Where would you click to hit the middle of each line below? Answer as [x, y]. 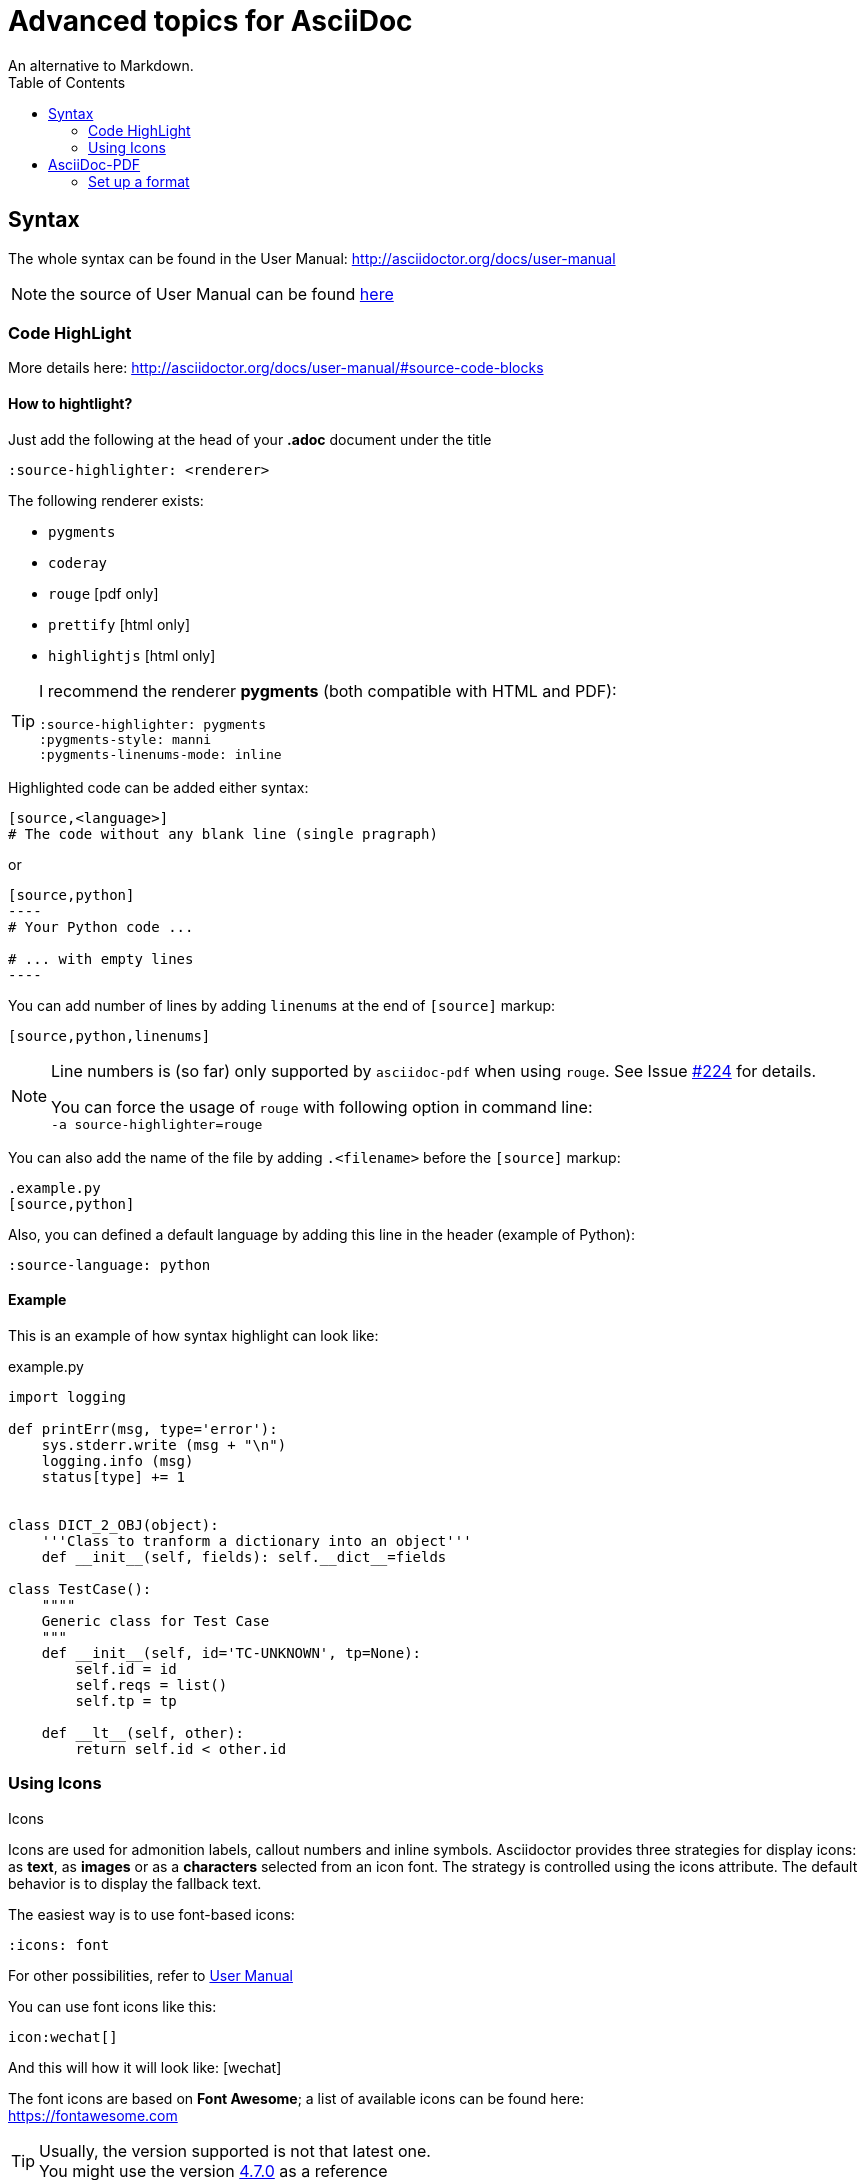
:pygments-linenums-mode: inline [160, 754]
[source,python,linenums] [109, 1035]
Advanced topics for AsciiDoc [210, 21]
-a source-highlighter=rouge [157, 1124]
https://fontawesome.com [93, 2115]
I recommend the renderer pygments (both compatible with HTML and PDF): [328, 690]
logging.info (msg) [117, 1460]
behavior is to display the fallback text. [135, 1883]
